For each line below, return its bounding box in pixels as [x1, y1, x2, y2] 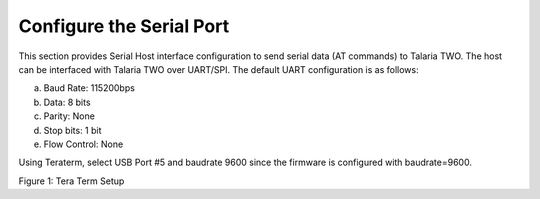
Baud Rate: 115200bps [43, 82, 135, 94]
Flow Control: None [43, 138, 124, 150]
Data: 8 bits [43, 96, 91, 108]
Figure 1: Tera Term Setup [18, 175, 125, 187]
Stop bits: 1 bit [43, 124, 102, 136]
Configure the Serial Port [18, 15, 230, 37]
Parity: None [43, 110, 95, 122]
